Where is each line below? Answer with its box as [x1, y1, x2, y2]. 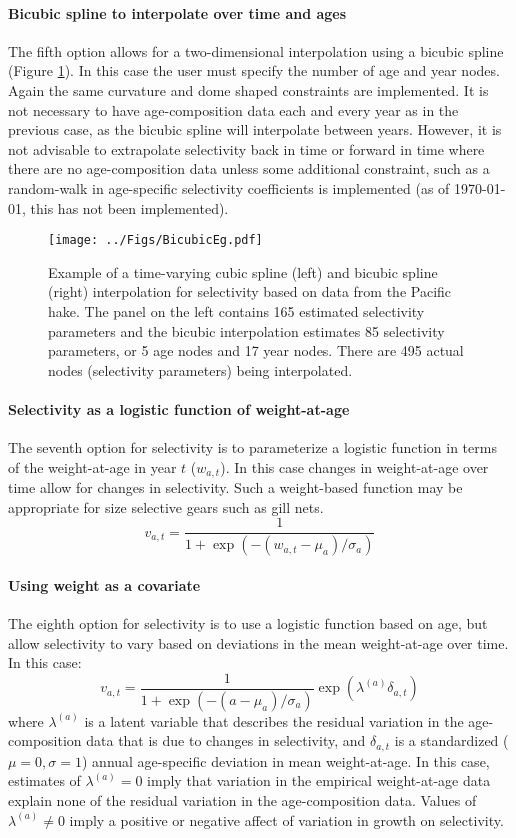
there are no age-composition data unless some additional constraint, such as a [8, 158, 490, 179]
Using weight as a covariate [8, 574, 201, 595]
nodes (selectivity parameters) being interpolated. [48, 359, 353, 380]
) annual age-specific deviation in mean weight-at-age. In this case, [82, 750, 490, 771]
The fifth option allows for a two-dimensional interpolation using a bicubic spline [8, 40, 504, 61]
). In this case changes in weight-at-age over [220, 456, 489, 477]
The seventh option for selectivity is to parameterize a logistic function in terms [8, 437, 497, 458]
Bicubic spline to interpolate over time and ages [8, 2, 347, 23]
